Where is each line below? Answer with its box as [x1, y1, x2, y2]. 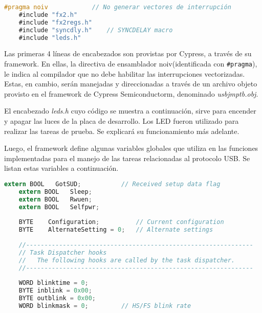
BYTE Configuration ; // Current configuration [18, 218, 224, 226]
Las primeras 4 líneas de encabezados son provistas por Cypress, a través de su [4, 48, 252, 59]
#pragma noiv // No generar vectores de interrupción [4, 4, 231, 11]
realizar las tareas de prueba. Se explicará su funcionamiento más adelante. [4, 125, 239, 136]
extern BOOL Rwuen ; [18, 195, 92, 203]
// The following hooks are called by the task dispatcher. [18, 256, 235, 264]
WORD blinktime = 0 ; [18, 279, 89, 287]
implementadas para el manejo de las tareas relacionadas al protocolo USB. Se [4, 152, 250, 163]
